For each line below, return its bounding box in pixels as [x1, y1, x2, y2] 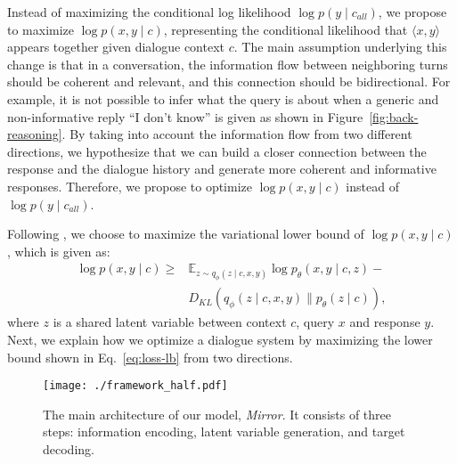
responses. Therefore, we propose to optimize [7, 176, 252, 195]
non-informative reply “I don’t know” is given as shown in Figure [7, 107, 363, 126]
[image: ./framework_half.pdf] [43, 379, 228, 393]
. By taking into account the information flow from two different [61, 125, 412, 143]
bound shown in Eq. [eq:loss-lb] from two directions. [7, 347, 293, 366]
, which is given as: [7, 241, 110, 260]
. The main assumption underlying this [233, 37, 447, 56]
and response [349, 313, 420, 331]
